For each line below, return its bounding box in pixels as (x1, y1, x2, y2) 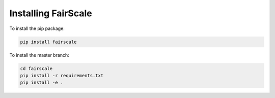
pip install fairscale (20, 39, 77, 45)
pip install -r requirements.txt (20, 73, 104, 78)
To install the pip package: (9, 25, 65, 31)
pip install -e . (20, 80, 64, 86)
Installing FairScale (9, 8, 92, 19)
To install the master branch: (9, 52, 70, 58)
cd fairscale (20, 66, 53, 71)
